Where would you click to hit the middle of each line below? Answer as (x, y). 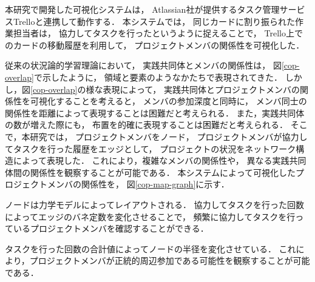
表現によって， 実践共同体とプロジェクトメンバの (201, 89)
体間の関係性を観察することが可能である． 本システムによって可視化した (150, 172)
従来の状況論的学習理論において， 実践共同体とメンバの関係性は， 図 (143, 65)
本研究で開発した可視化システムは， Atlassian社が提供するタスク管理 (142, 9)
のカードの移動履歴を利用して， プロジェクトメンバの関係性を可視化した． (155, 45)
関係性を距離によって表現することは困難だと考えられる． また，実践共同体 (155, 112)
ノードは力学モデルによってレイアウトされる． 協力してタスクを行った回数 (155, 204)
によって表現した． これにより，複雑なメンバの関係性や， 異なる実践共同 (160, 160)
